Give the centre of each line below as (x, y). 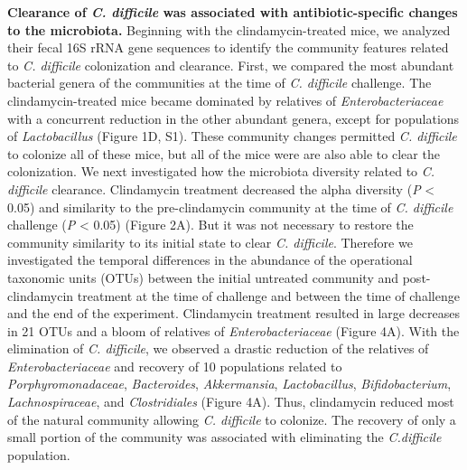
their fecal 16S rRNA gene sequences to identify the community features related (228, 47)
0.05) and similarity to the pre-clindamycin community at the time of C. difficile (230, 207)
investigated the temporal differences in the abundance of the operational (210, 260)
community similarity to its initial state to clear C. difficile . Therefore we (210, 242)
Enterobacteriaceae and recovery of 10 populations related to (175, 366)
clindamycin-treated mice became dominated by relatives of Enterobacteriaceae (225, 100)
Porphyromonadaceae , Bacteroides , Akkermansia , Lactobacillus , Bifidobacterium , (229, 384)
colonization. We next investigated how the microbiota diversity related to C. (221, 171)
